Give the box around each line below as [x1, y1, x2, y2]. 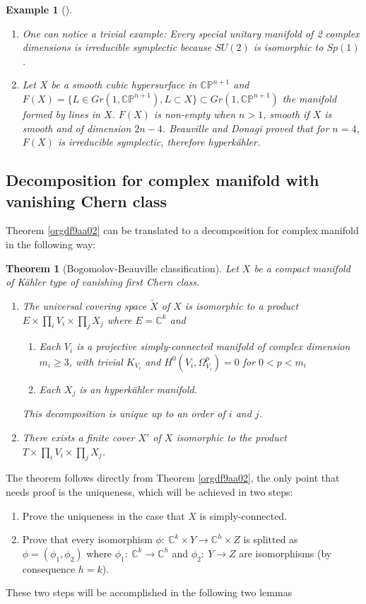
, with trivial [69, 354, 123, 368]
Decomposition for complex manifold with [6, 169, 319, 191]
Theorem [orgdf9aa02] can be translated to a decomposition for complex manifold [6, 223, 359, 238]
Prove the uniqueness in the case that [22, 508, 185, 523]
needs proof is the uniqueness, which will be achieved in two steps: [6, 484, 293, 499]
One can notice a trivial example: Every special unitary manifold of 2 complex [22, 25, 360, 40]
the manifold [282, 91, 337, 105]
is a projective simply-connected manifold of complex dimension [76, 339, 350, 354]
